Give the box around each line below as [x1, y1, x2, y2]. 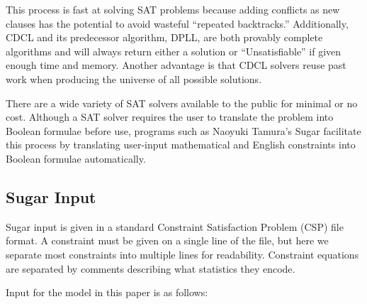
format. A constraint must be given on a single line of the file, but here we [6, 233, 329, 248]
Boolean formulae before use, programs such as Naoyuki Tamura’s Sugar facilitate [6, 123, 361, 138]
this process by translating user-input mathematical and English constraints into [6, 137, 356, 152]
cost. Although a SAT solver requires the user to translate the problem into [6, 109, 334, 124]
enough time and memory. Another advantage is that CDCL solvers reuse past [6, 58, 346, 72]
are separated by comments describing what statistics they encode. [6, 261, 295, 276]
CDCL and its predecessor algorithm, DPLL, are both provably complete [6, 30, 323, 45]
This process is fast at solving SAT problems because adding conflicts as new [6, 2, 340, 16]
